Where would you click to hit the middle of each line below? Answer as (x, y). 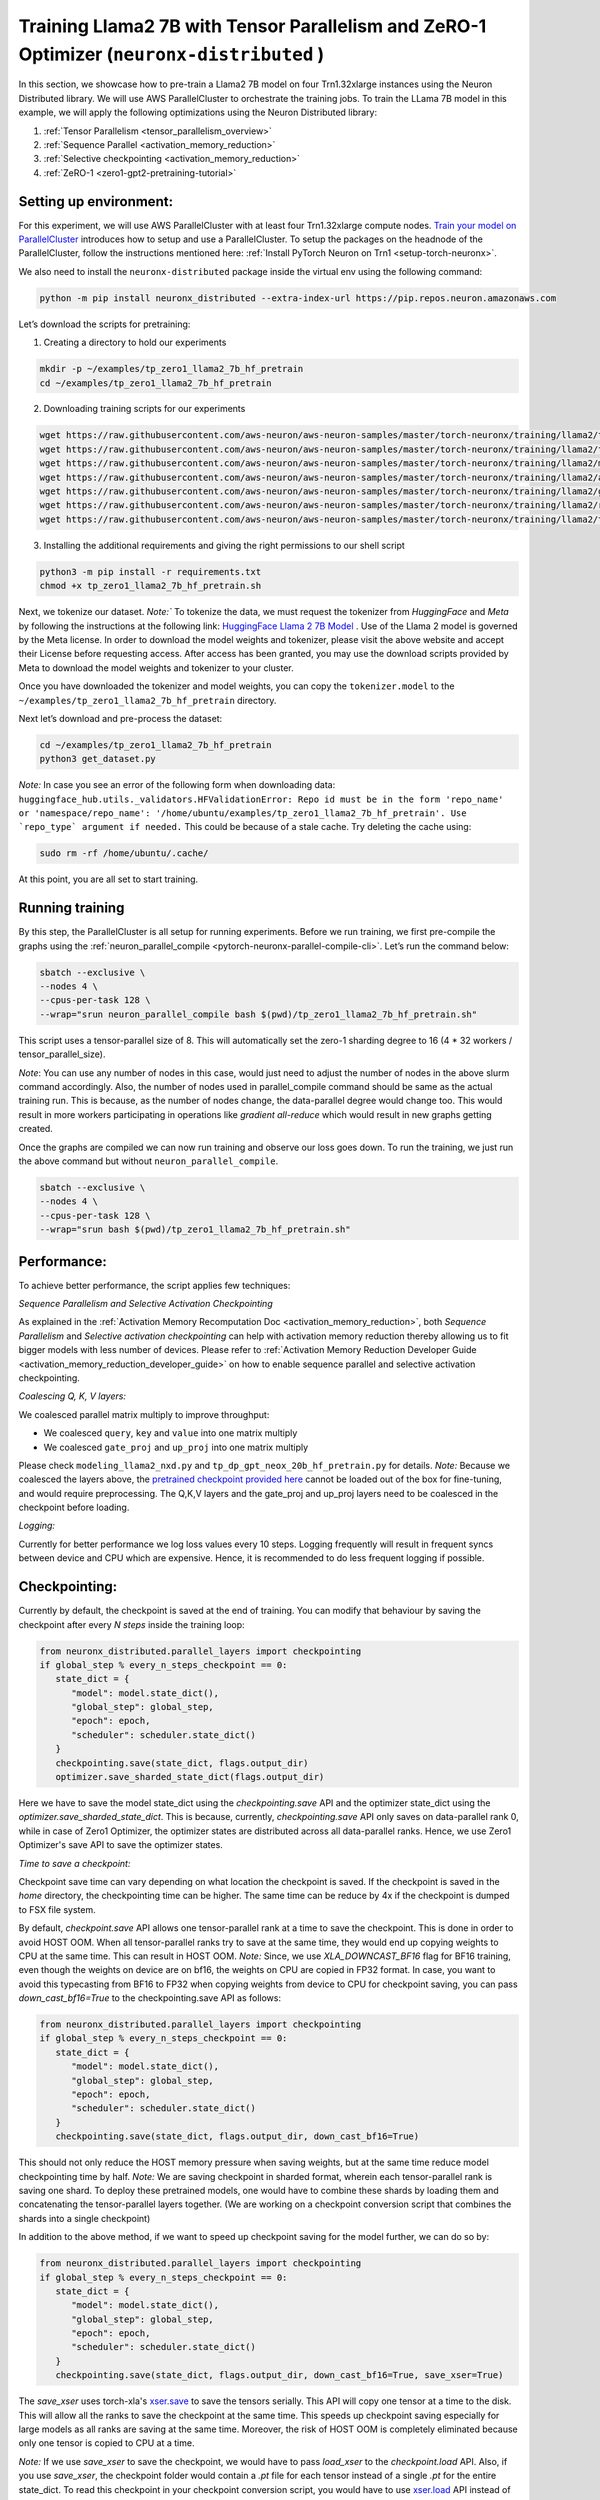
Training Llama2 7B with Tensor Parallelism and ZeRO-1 (252, 26)
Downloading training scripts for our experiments (144, 409)
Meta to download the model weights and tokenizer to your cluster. (156, 667)
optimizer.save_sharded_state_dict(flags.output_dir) (190, 1777)
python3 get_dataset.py (98, 759)
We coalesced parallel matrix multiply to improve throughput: (144, 1414)
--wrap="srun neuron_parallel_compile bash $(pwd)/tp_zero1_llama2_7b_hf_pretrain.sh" (258, 1014)
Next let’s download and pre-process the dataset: (120, 718)
